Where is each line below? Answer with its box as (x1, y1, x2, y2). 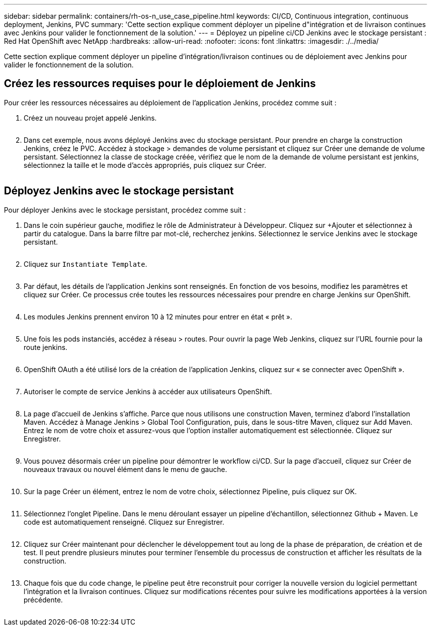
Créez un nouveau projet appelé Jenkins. (24, 113, 157, 122)
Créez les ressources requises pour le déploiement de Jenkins (4, 77, 316, 90)
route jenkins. (24, 343, 67, 351)
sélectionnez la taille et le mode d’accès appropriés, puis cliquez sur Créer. (24, 160, 266, 169)
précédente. (24, 595, 63, 604)
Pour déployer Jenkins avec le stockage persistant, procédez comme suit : (4, 205, 246, 214)
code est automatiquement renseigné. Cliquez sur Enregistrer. (24, 517, 224, 526)
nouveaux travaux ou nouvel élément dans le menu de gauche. (24, 465, 227, 473)
